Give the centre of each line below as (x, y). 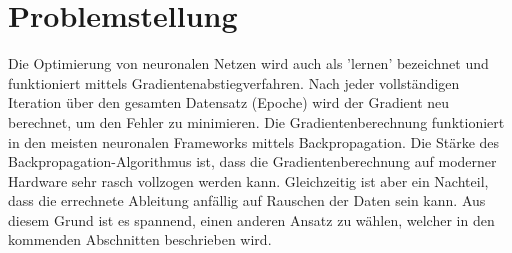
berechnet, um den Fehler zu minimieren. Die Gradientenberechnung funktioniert (256, 121)
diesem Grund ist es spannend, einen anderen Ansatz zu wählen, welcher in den (251, 219)
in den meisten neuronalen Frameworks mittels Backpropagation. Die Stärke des (254, 141)
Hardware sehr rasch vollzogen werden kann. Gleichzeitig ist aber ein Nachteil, (248, 180)
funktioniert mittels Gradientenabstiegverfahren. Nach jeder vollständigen (234, 82)
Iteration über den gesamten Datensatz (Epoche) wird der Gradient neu (229, 102)
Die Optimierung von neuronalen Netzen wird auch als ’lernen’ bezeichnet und (248, 63)
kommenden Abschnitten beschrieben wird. (140, 239)
